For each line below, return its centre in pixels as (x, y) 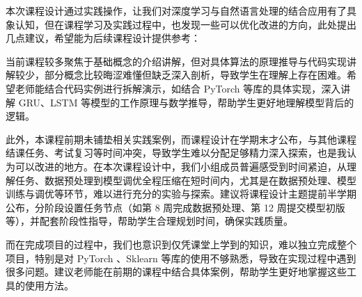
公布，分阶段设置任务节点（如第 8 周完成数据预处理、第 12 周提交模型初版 (175, 207)
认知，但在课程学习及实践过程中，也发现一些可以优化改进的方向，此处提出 (186, 24)
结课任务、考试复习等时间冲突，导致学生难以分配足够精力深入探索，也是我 (176, 153)
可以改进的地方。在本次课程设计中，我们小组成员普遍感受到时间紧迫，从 (181, 166)
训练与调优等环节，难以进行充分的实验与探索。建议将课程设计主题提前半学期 (181, 194)
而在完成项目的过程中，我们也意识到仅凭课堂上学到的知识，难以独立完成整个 (181, 244)
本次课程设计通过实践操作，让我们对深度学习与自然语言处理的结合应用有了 (176, 10)
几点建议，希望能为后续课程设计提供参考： (103, 38)
